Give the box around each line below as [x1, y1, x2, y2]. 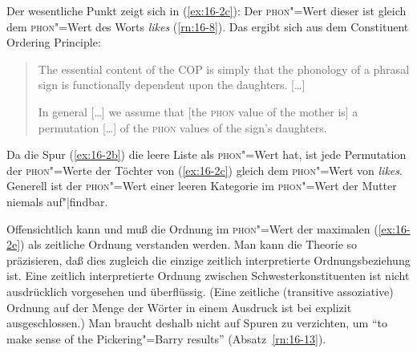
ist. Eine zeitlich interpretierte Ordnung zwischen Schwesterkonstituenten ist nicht [6, 267, 410, 284]
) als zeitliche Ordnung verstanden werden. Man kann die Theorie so [20, 236, 358, 253]
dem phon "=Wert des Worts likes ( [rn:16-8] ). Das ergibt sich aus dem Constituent [6, 18, 409, 34]
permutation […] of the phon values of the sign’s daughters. [38, 119, 327, 136]
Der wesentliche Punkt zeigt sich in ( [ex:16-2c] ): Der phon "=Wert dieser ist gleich [6, 2, 407, 18]
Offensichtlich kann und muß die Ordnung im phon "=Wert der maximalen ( [6, 220, 379, 237]
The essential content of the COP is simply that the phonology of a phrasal [38, 60, 410, 77]
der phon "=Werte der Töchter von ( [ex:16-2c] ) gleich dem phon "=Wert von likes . [6, 161, 403, 178]
